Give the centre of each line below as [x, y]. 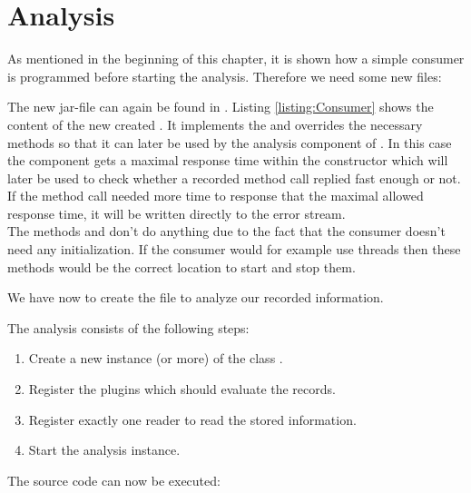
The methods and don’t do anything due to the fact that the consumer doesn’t [226, 231]
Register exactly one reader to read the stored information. [192, 419]
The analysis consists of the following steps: [128, 327]
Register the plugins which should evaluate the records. [182, 389]
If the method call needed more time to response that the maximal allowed [216, 196]
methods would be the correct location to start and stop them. [182, 266]
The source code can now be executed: [114, 480]
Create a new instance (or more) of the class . [156, 358]
